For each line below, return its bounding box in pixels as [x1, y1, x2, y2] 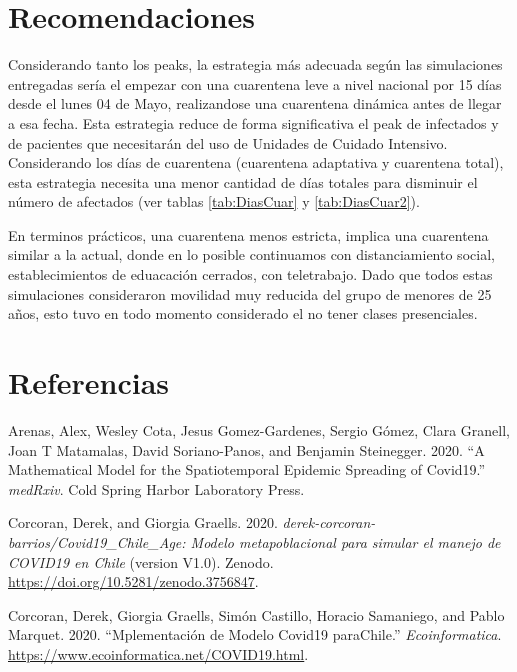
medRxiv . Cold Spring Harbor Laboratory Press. [8, 478, 305, 499]
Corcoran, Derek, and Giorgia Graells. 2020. [8, 512, 278, 533]
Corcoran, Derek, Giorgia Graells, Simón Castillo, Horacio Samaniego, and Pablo [8, 604, 505, 625]
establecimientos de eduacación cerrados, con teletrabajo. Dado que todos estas [8, 264, 493, 285]
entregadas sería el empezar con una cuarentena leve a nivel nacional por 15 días [8, 73, 502, 94]
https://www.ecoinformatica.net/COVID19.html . [8, 643, 309, 664]
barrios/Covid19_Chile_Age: [8, 531, 186, 552]
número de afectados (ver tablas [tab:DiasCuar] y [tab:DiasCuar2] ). [8, 191, 420, 212]
